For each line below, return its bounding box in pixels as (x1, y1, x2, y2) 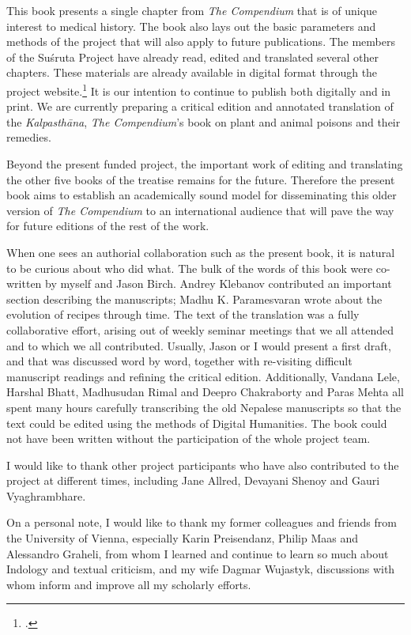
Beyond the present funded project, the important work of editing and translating (6, 156, 403, 172)
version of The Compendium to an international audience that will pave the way (6, 202, 394, 218)
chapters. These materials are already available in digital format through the (6, 64, 378, 81)
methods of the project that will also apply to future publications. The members (6, 33, 396, 50)
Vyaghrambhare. (6, 487, 86, 504)
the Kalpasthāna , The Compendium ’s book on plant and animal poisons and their (6, 113, 401, 130)
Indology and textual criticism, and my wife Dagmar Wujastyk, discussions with (6, 561, 395, 577)
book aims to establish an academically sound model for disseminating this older (6, 187, 397, 203)
